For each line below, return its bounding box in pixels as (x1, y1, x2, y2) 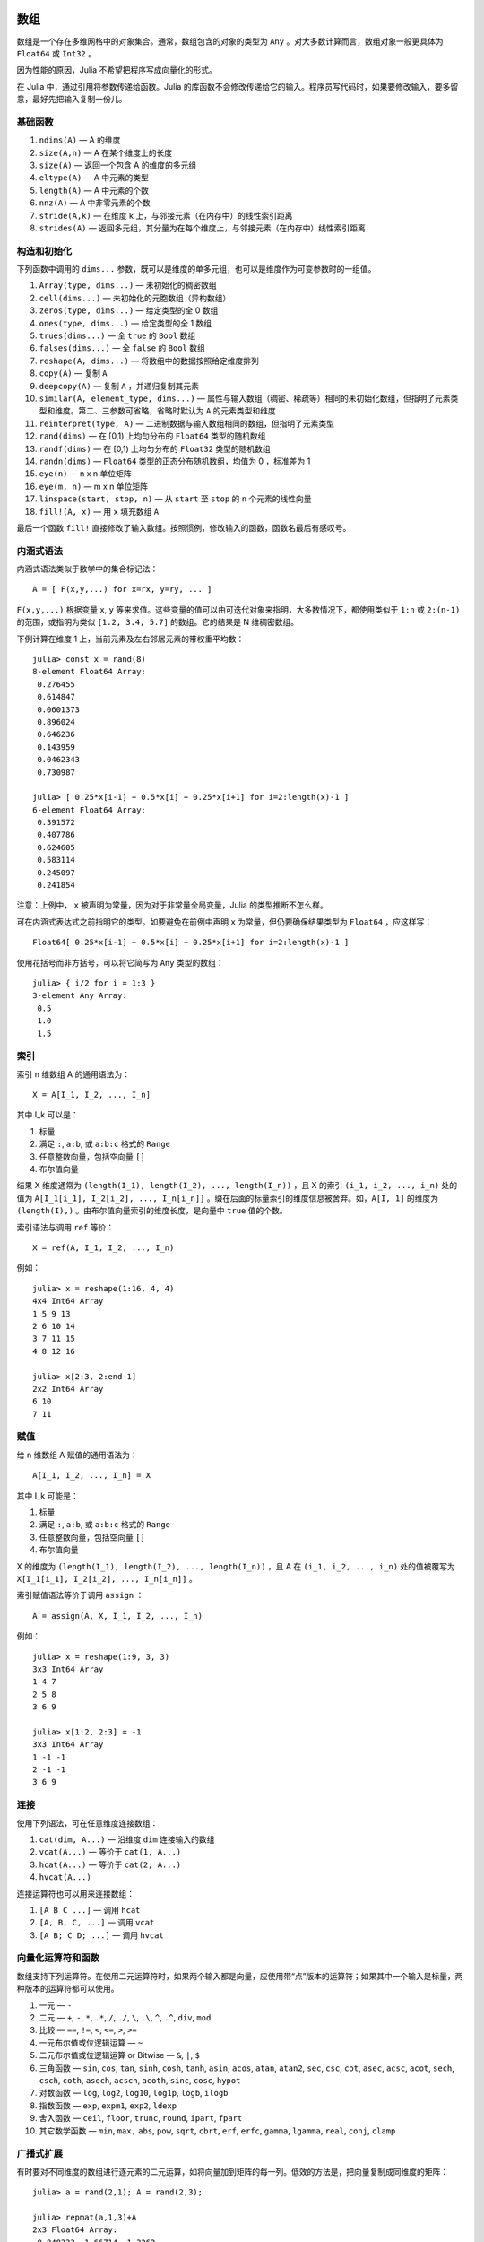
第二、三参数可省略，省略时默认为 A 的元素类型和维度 (77, 405, 277, 416)
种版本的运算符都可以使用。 (16, 1983, 119, 1994)
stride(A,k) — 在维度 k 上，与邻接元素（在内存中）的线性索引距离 (39, 210, 293, 221)
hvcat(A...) (39, 1873, 91, 1882)
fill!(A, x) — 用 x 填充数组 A (39, 506, 160, 517)
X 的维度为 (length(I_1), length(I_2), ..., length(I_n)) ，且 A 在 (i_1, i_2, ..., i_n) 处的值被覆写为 (16, 1560, 456, 1571)
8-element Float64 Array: (32, 666, 147, 677)
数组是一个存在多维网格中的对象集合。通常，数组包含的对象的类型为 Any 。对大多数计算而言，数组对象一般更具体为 (16, 36, 444, 47)
